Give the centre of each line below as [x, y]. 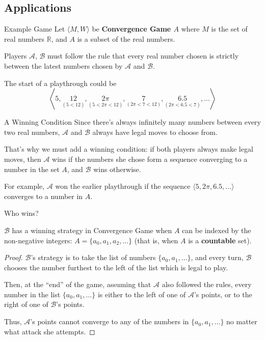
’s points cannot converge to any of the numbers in [110, 321]
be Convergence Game [131, 29]
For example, [24, 186]
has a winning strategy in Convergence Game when [92, 230]
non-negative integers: [38, 240]
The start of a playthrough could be [60, 83]
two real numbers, [32, 132]
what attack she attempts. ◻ [50, 331]
